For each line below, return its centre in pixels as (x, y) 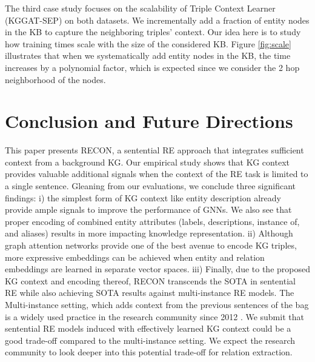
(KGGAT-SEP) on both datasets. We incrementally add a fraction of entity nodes (157, 20)
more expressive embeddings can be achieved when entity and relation (135, 257)
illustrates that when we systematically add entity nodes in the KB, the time (148, 55)
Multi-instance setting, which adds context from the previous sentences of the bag (157, 304)
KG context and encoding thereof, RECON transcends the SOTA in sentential (150, 280)
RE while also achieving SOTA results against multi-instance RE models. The (150, 293)
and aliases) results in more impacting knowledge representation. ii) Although (149, 233)
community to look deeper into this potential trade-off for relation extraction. (149, 352)
